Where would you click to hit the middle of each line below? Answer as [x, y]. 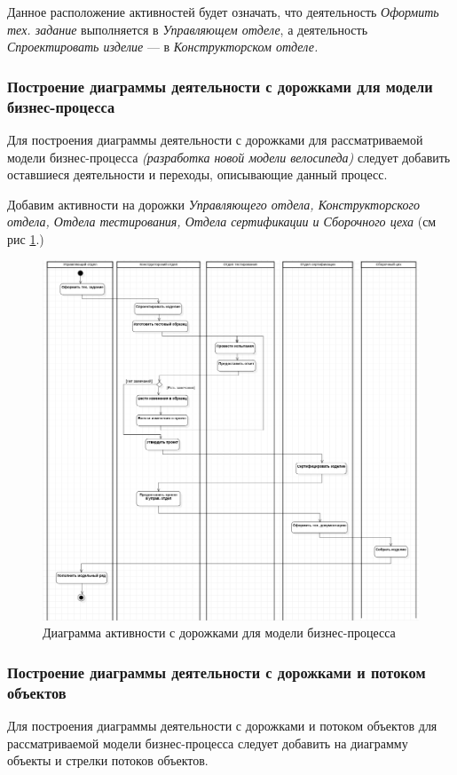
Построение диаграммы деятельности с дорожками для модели [220, 86]
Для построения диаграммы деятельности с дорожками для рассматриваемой [215, 139]
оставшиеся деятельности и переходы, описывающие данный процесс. [197, 174]
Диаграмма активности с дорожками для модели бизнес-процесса [219, 633]
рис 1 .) [26, 238]
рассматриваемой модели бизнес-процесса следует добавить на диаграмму [208, 743]
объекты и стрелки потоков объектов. [108, 760]
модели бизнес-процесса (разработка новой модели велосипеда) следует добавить [229, 157]
